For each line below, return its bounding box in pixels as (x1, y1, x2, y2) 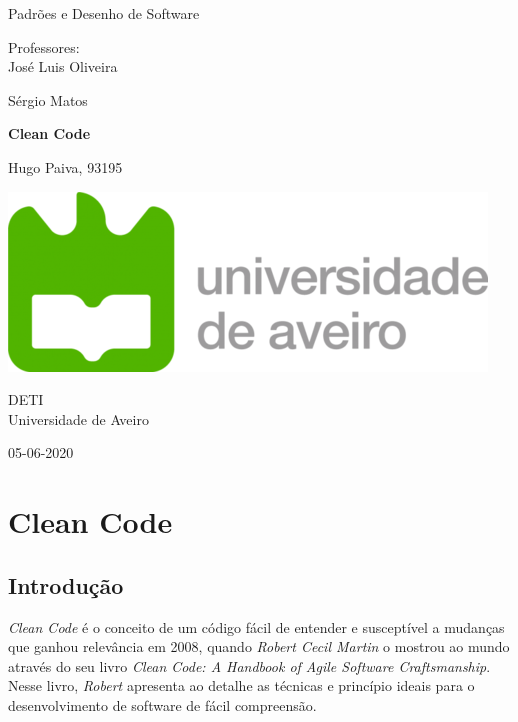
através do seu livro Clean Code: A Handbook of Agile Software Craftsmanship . (8, 655, 491, 676)
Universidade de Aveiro (8, 408, 149, 429)
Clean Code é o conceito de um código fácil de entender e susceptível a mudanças (8, 616, 505, 637)
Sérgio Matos (8, 89, 88, 110)
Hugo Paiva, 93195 (8, 156, 123, 177)
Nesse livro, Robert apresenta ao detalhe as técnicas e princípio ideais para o (8, 675, 475, 696)
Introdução (8, 569, 124, 600)
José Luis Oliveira (8, 56, 118, 77)
